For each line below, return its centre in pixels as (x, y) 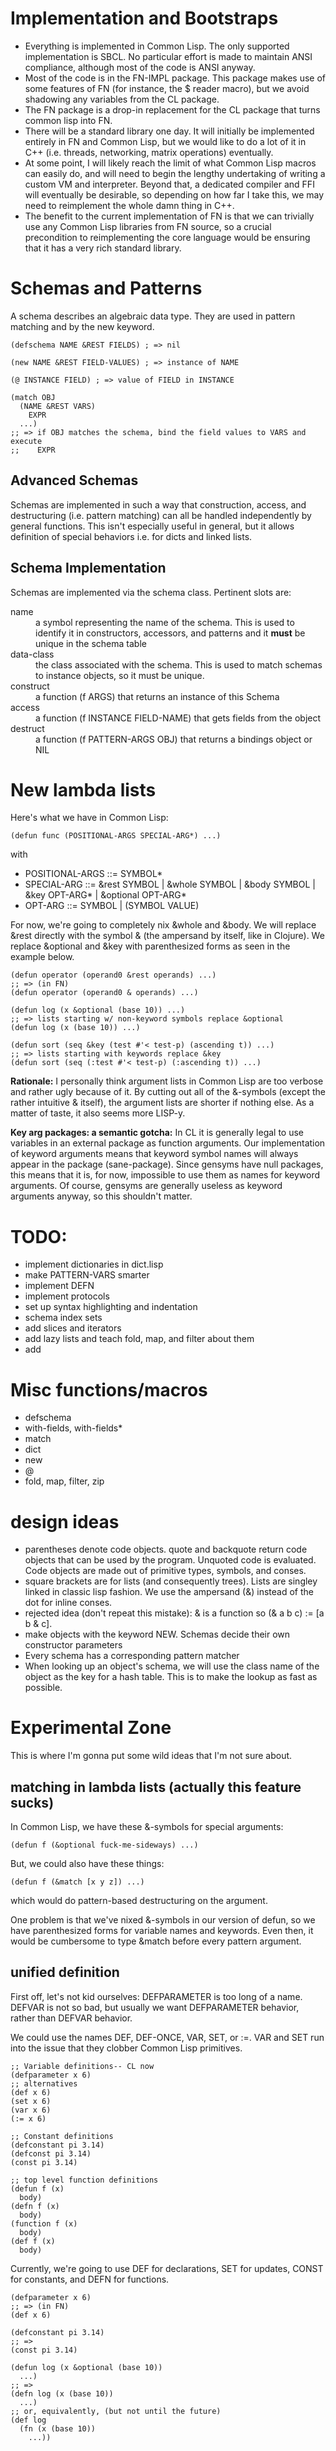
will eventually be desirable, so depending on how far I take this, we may (174, 194)
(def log (28, 2420)
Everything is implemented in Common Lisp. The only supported (157, 46)
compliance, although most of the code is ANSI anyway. (140, 67)
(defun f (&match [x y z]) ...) (77, 1882)
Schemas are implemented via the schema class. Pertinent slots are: (151, 592)
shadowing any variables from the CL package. (122, 99)
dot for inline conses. (68, 1603)
